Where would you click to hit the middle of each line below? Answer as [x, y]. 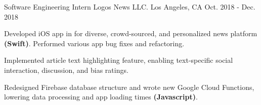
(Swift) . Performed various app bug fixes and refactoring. [94, 43]
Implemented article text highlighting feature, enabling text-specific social [119, 60]
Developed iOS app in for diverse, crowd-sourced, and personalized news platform [131, 33]
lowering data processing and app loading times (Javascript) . [101, 97]
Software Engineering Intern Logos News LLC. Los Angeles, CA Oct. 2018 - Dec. [130, 7]
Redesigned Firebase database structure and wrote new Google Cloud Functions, [129, 87]
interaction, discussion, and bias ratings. [66, 70]
